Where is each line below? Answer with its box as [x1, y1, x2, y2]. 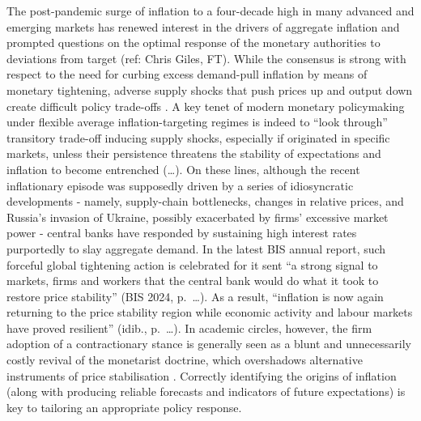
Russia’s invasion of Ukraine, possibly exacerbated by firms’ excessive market [6, 208, 389, 225]
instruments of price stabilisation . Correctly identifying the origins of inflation [6, 367, 397, 384]
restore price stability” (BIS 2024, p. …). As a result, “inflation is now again [6, 287, 384, 304]
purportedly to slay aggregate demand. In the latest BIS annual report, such [6, 240, 386, 257]
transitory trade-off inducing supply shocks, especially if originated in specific [6, 129, 390, 146]
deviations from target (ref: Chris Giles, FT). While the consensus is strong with [6, 49, 406, 66]
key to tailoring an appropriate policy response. [6, 398, 242, 415]
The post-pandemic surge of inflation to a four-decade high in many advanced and [6, 2, 415, 19]
